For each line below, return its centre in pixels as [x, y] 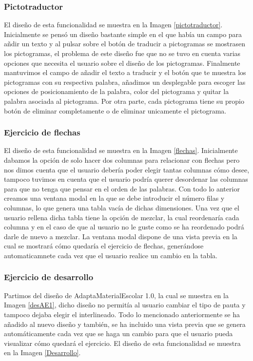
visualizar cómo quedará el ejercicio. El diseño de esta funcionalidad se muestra [122, 343]
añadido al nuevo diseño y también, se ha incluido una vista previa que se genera [125, 324]
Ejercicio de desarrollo [49, 277]
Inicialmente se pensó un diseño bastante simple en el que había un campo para [123, 34]
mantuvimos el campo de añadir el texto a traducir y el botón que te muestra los [125, 72]
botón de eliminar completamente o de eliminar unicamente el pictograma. [115, 110]
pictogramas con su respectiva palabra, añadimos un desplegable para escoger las [125, 82]
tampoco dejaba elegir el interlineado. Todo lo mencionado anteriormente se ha [122, 314]
